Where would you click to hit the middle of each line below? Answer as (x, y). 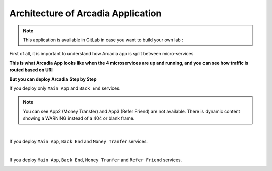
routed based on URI (31, 70)
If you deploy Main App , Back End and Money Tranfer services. (79, 141)
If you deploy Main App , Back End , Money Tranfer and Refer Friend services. (96, 160)
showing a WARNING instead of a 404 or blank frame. (79, 118)
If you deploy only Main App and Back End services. (65, 88)
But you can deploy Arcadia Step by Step (53, 79)
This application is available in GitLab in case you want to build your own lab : (103, 40)
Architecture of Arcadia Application (85, 13)
